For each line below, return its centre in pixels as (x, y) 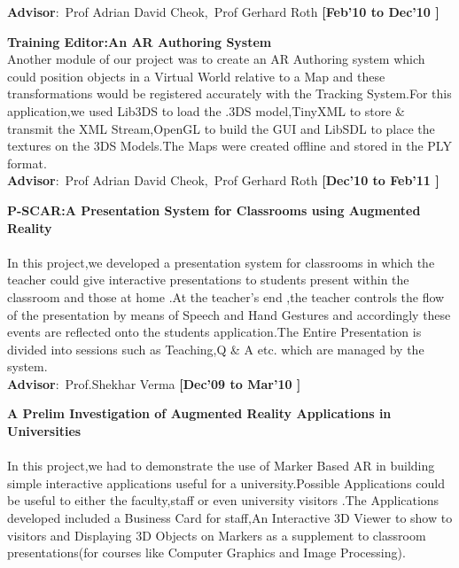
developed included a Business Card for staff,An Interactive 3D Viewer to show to (230, 518)
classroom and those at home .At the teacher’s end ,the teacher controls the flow (226, 296)
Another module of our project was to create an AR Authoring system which (216, 59)
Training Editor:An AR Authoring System (140, 41)
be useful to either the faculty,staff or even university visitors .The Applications (223, 500)
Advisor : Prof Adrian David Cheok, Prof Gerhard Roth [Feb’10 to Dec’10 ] (223, 12)
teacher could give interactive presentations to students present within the (208, 280)
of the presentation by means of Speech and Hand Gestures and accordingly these (229, 314)
